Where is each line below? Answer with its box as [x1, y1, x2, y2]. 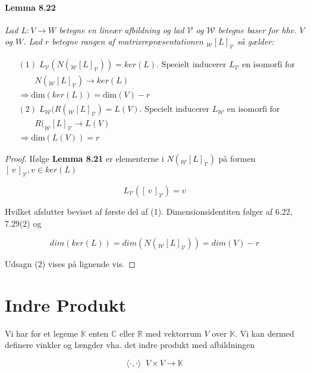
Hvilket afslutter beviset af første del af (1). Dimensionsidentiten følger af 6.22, [5, 205, 293, 217]
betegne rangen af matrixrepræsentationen [52, 35, 203, 48]
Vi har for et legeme [5, 327, 78, 339]
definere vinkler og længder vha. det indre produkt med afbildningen [5, 338, 255, 351]
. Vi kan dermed [235, 327, 294, 339]
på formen [218, 152, 256, 165]
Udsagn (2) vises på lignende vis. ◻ [5, 258, 136, 270]
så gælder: [237, 35, 274, 48]
